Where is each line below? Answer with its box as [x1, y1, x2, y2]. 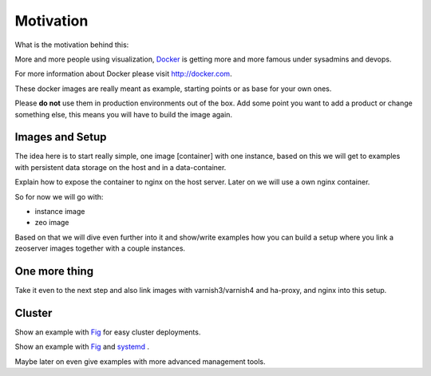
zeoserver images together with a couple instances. [14, 243, 186, 253]
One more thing [14, 264, 94, 278]
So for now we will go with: [14, 192, 104, 201]
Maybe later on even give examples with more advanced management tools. [14, 356, 266, 366]
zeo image [34, 218, 69, 228]
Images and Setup [14, 130, 107, 144]
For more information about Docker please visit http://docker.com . [14, 69, 232, 79]
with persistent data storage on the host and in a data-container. [14, 162, 227, 172]
